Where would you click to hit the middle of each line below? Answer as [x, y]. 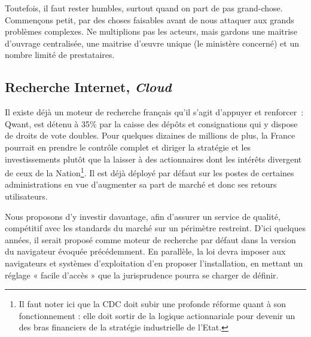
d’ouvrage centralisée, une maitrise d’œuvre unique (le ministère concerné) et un [152, 43]
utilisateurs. [26, 196]
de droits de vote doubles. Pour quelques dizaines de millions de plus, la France [150, 135]
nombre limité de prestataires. [60, 55]
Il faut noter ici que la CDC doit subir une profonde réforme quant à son [153, 304]
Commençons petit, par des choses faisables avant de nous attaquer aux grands [150, 19]
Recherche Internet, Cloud [88, 87]
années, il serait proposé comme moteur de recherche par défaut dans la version [150, 239]
